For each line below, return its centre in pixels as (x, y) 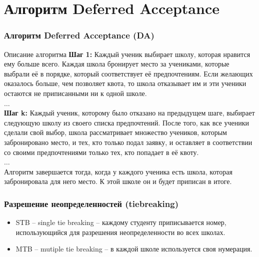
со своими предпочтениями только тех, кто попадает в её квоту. (101, 152)
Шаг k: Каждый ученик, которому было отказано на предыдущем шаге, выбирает (129, 113)
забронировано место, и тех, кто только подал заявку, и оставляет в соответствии (128, 142)
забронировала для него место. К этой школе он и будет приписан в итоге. (118, 181)
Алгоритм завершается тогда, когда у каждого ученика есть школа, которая (118, 171)
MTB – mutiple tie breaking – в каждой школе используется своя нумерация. (134, 249)
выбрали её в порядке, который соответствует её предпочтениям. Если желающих (128, 73)
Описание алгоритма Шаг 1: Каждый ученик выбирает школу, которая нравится (127, 54)
